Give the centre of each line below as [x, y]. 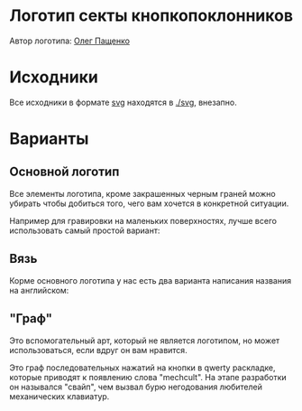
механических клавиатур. [59, 396]
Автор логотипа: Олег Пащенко [70, 41]
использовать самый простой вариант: [85, 230]
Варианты [49, 139]
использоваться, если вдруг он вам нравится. [98, 350]
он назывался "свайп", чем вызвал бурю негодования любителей [136, 387]
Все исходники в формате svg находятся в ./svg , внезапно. [123, 102]
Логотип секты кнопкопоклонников [151, 16]
